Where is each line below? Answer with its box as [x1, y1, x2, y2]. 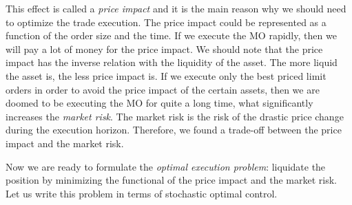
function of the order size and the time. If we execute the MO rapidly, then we [6, 28, 337, 43]
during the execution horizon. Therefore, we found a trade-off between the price [6, 122, 342, 137]
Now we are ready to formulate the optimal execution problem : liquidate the [6, 159, 326, 173]
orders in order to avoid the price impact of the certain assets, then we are [6, 82, 320, 96]
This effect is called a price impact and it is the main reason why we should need [6, 1, 346, 15]
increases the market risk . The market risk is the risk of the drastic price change [6, 109, 344, 123]
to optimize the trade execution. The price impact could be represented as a [6, 14, 327, 29]
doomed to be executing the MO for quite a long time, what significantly [6, 96, 313, 110]
